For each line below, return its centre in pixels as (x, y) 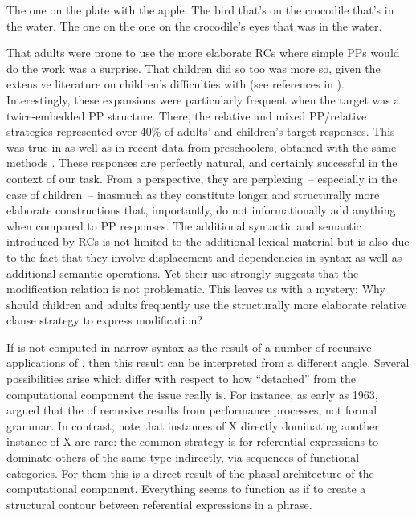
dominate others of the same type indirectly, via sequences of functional (183, 457)
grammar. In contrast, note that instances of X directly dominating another (193, 425)
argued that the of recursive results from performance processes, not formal (192, 410)
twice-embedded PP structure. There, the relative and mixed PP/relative (187, 115)
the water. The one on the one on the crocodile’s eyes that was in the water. (194, 25)
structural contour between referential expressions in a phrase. (159, 504)
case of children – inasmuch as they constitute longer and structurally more (193, 194)
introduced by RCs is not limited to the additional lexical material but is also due (208, 241)
